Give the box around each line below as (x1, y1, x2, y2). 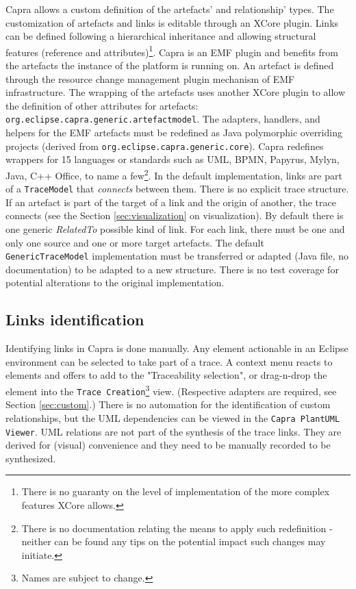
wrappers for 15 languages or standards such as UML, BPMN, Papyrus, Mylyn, (5, 152, 340, 166)
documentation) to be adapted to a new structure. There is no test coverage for (5, 262, 339, 276)
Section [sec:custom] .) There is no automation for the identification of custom (5, 397, 331, 412)
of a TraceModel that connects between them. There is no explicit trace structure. (5, 181, 349, 196)
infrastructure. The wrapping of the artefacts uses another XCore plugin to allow (5, 85, 346, 99)
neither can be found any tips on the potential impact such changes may (21, 534, 326, 549)
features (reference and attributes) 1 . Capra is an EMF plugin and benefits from (5, 42, 338, 59)
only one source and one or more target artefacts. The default (5, 235, 264, 249)
